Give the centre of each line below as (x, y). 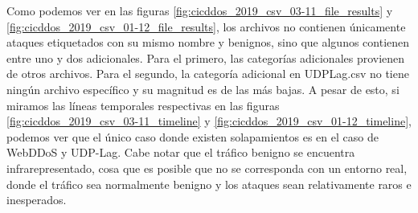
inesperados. (37, 200)
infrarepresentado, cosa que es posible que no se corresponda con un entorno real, (207, 168)
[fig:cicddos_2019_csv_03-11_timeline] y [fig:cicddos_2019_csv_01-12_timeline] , (209, 121)
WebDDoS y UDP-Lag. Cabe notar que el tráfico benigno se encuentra (181, 152)
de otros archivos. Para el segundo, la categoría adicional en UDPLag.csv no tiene (208, 74)
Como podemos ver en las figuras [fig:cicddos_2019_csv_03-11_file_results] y (200, 10)
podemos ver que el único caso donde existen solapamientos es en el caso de (193, 136)
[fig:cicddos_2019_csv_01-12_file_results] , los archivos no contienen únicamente (206, 26)
